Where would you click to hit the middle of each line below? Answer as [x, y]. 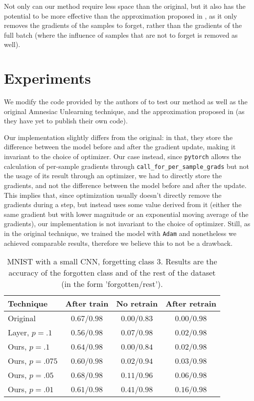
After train [87, 304]
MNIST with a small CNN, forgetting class [81, 261]
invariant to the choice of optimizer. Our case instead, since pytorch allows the [123, 156]
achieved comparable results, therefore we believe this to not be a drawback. [118, 243]
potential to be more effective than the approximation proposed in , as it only [121, 15]
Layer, [19, 332]
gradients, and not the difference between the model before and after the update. [125, 185]
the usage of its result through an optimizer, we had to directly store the [113, 176]
